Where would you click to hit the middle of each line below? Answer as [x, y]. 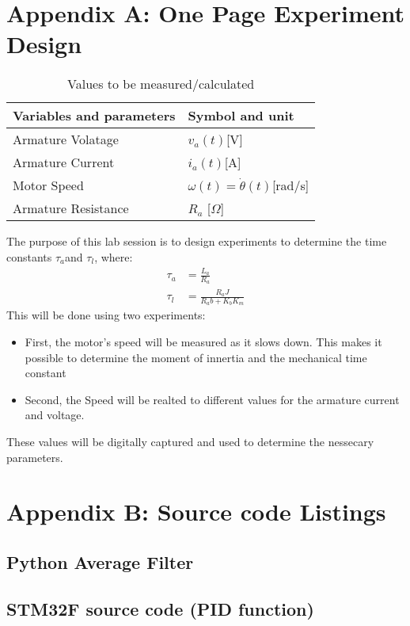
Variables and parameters [94, 116]
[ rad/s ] [290, 185]
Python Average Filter [100, 561]
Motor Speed [48, 185]
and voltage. [55, 415]
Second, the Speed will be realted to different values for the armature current [212, 399]
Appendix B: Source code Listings [196, 511]
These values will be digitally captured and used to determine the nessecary [190, 442]
